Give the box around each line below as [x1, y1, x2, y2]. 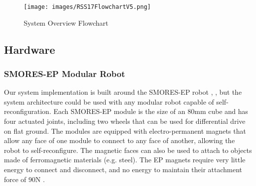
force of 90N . [4, 174, 45, 184]
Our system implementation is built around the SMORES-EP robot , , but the [4, 87, 242, 97]
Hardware [4, 41, 55, 57]
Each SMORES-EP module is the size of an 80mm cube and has [53, 106, 248, 116]
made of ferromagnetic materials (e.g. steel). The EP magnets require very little [4, 154, 246, 165]
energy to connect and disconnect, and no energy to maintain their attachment [4, 164, 242, 174]
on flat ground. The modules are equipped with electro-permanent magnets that [4, 125, 246, 136]
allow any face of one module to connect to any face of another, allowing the [4, 135, 235, 146]
